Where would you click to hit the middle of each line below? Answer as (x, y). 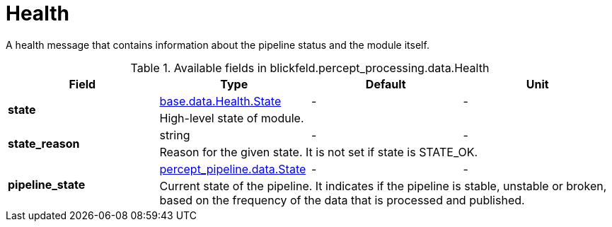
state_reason (44, 143)
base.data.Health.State (220, 101)
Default (386, 84)
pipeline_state (47, 184)
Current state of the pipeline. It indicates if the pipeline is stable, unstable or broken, (383, 186)
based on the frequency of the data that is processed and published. (342, 200)
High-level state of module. (232, 118)
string (175, 135)
